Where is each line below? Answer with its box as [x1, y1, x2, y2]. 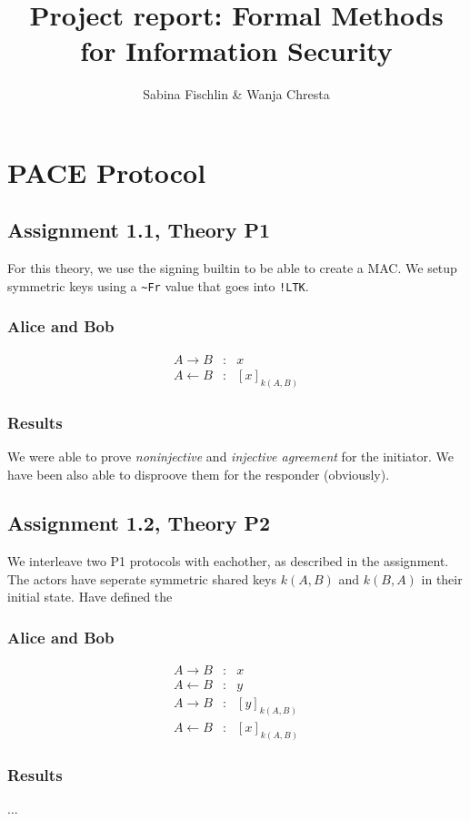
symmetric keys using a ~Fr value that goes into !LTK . [7, 276, 309, 295]
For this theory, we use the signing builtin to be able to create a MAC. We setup [7, 258, 457, 278]
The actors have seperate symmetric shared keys [7, 569, 277, 588]
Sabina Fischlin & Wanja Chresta [143, 85, 330, 104]
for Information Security [80, 32, 393, 69]
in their [421, 569, 463, 588]
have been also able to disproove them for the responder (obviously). [7, 464, 390, 483]
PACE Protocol [7, 153, 206, 190]
